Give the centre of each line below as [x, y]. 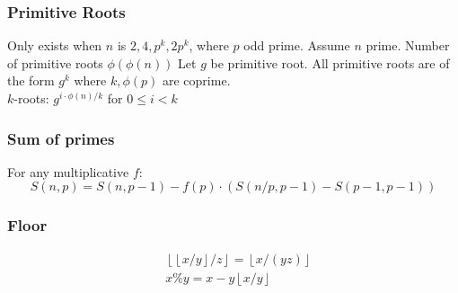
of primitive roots [55, 62]
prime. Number [408, 45]
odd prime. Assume [297, 45]
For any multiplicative [68, 171]
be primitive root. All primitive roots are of [330, 62]
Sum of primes [61, 138]
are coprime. [197, 80]
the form [31, 80]
